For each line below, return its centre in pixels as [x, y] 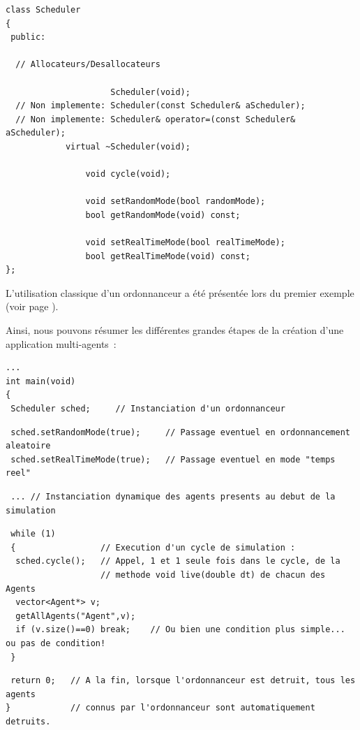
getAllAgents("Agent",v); [76, 616]
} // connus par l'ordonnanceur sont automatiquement [160, 708]
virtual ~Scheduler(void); [128, 146]
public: [28, 37]
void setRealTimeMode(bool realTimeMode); [185, 243]
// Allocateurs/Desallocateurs [88, 65]
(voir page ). [32, 306]
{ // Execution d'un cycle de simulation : [153, 547]
